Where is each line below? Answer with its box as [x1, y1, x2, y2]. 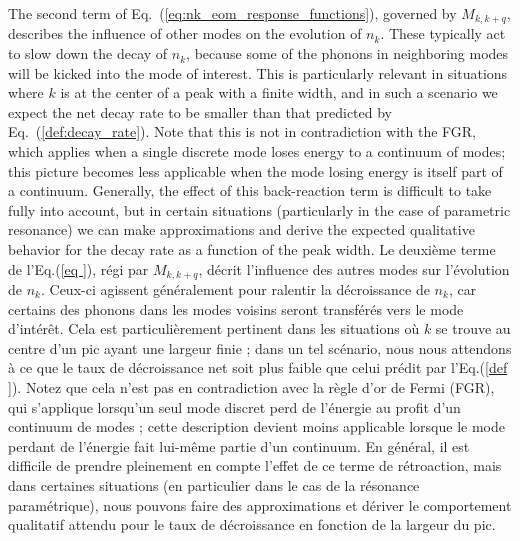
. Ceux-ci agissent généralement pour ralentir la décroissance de [40, 279, 430, 300]
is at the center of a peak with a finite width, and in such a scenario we [60, 82, 498, 103]
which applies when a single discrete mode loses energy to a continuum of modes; [8, 141, 506, 162]
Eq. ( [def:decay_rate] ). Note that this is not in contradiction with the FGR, [8, 121, 477, 142]
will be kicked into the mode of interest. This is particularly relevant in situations [8, 62, 508, 83]
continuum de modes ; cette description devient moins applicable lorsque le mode [8, 416, 505, 437]
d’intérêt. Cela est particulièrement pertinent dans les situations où [8, 318, 420, 339]
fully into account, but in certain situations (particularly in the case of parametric [8, 199, 511, 220]
